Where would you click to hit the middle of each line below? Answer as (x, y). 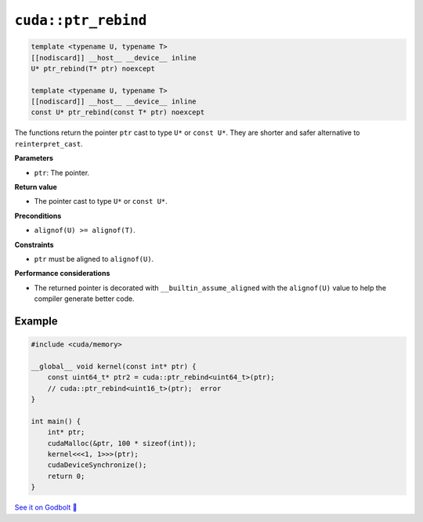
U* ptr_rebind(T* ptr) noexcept (93, 68)
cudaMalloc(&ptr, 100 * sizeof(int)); (122, 443)
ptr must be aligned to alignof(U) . (94, 259)
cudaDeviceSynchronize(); (97, 465)
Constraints (34, 245)
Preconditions (38, 216)
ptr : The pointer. (62, 172)
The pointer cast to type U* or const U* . (101, 201)
